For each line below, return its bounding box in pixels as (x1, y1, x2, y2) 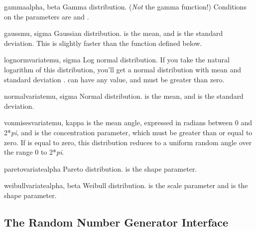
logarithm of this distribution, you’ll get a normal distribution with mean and (4, 64, 242, 74)
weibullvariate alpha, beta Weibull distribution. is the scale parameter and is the (4, 180, 248, 191)
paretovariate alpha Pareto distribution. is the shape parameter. (4, 163, 197, 174)
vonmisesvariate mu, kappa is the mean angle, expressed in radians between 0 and (4, 117, 252, 128)
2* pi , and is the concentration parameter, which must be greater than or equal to (4, 127, 253, 137)
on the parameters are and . (4, 11, 89, 21)
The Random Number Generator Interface (4, 214, 229, 230)
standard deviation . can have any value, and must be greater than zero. (4, 74, 225, 84)
